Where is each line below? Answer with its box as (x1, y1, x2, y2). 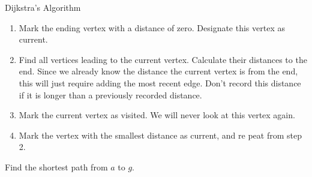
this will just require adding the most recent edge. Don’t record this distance (19, 76, 301, 89)
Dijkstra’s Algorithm (5, 1, 81, 13)
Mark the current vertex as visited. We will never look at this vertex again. (19, 109, 295, 121)
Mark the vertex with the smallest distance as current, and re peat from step (19, 128, 302, 141)
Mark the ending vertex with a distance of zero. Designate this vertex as (19, 21, 285, 34)
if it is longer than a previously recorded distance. (19, 88, 202, 101)
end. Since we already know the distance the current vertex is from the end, (19, 65, 298, 77)
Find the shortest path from (5, 160, 108, 173)
